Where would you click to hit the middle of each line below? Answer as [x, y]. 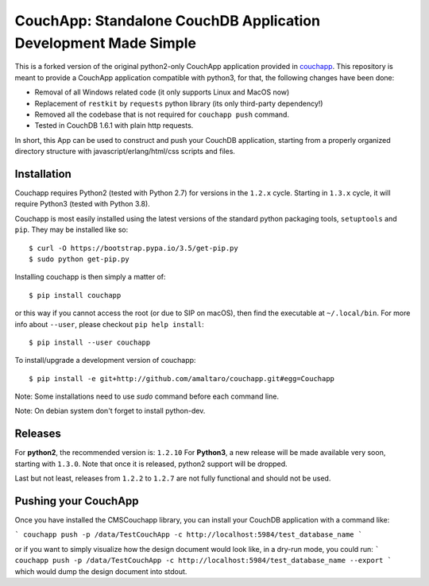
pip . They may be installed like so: [71, 229]
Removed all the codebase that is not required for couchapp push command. [162, 114]
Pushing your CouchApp [77, 501]
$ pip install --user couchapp [90, 342]
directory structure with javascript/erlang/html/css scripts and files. [125, 152]
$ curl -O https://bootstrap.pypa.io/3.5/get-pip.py [133, 248]
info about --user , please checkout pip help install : [109, 324]
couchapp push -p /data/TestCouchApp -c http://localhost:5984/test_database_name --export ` [203, 561]
